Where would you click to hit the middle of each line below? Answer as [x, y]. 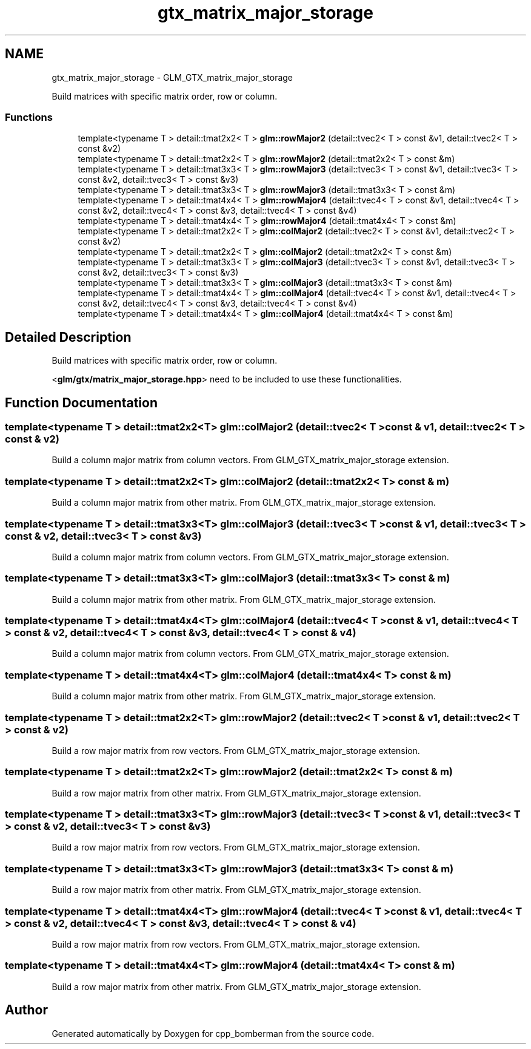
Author [26, 1010]
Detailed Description [68, 337]
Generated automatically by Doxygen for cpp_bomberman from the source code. [213, 1033]
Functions [29, 117]
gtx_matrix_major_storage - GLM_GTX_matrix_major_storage [172, 77]
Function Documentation [81, 402]
